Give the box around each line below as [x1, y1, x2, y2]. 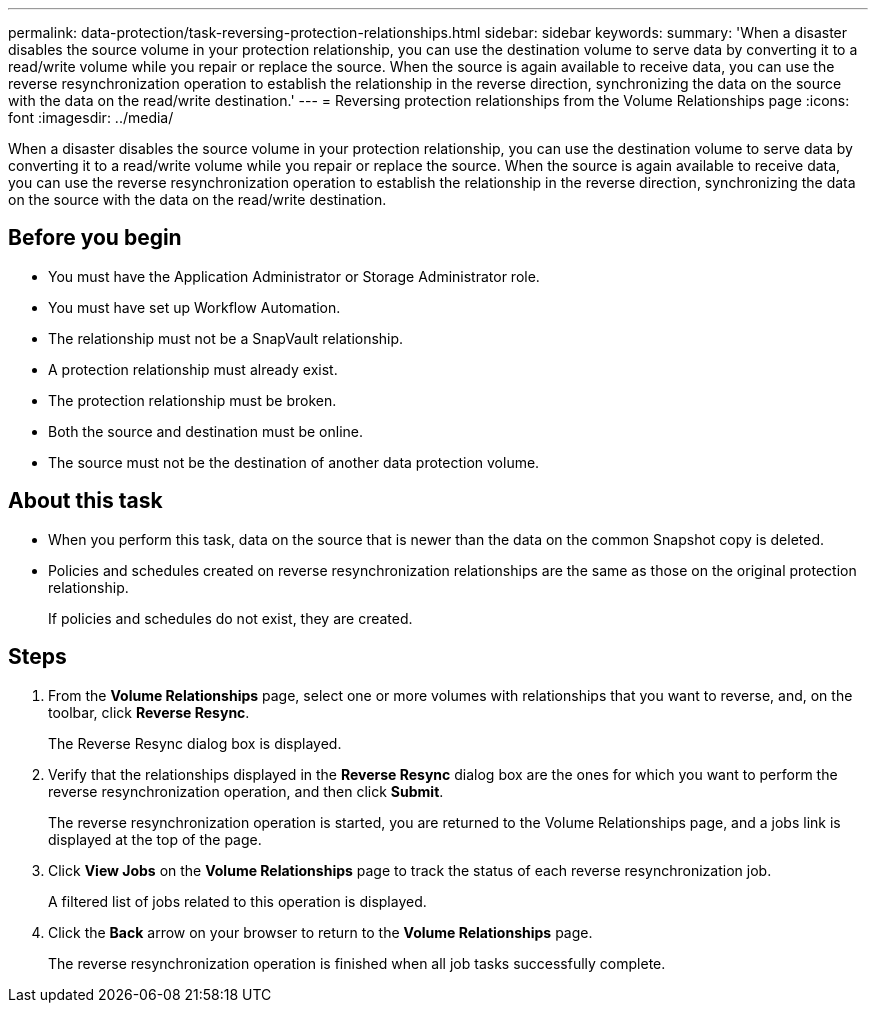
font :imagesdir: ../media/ [8, 109, 174, 126]
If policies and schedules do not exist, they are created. [48, 609, 413, 627]
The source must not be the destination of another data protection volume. [48, 453, 540, 471]
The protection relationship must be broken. [48, 391, 337, 409]
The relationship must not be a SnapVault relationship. [48, 329, 404, 347]
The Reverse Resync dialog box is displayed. [48, 734, 342, 752]
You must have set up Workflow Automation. [48, 298, 341, 316]
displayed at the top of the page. [48, 830, 262, 848]
